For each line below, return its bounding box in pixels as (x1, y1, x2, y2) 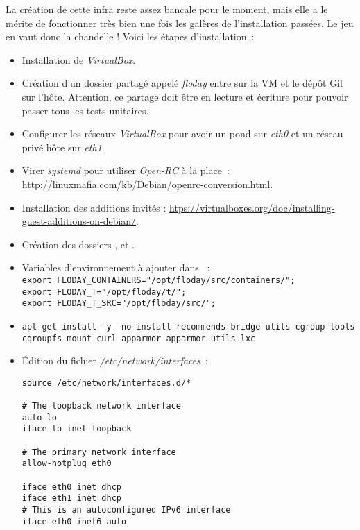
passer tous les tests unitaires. (22, 103, 149, 117)
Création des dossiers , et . (22, 237, 135, 251)
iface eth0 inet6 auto (22, 516, 127, 527)
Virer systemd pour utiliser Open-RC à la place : (22, 163, 230, 178)
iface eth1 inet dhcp (22, 493, 121, 504)
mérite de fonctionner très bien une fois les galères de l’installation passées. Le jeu (6, 15, 354, 30)
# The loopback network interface (22, 401, 181, 411)
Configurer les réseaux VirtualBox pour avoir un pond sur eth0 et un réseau (22, 126, 343, 141)
